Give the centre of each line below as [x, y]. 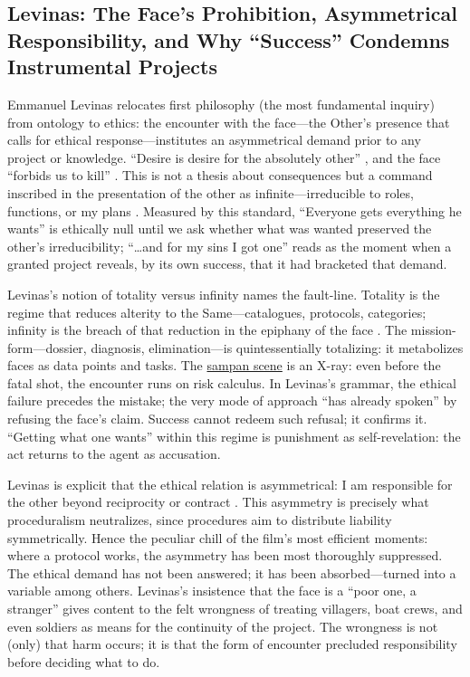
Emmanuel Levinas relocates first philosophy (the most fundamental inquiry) [221, 104]
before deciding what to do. [84, 661]
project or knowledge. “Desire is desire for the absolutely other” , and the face [224, 157]
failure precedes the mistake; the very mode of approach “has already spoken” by [232, 400]
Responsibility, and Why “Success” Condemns [229, 39]
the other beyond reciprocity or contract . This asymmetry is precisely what [218, 502]
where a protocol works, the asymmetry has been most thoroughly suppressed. [225, 555]
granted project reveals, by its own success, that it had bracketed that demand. [227, 264]
